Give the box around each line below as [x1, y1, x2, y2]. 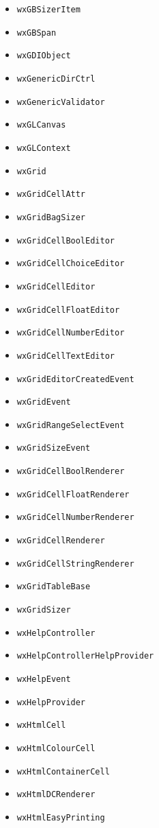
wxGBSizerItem [16, 5, 81, 14]
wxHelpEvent [16, 674, 71, 685]
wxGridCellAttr [16, 189, 86, 200]
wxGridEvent [16, 397, 71, 407]
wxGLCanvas [16, 120, 66, 130]
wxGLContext [16, 143, 71, 153]
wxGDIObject [16, 51, 71, 61]
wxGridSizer [16, 605, 71, 615]
